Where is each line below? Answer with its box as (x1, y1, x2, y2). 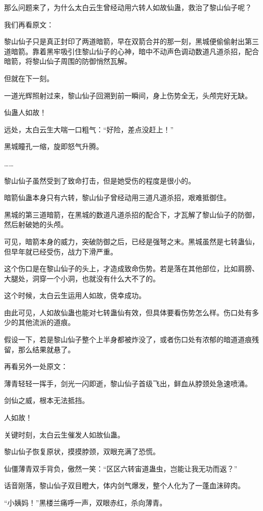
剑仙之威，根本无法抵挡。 (4, 395, 89, 406)
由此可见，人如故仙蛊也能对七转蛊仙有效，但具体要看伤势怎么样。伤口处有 (4, 307, 252, 317)
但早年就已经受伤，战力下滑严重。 (4, 246, 117, 257)
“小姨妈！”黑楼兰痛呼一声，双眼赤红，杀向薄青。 (4, 497, 167, 507)
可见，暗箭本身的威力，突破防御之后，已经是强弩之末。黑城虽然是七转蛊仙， (4, 236, 259, 246)
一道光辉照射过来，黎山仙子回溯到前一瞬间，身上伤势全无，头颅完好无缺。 (4, 90, 252, 100)
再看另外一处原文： (4, 361, 68, 372)
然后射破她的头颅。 (4, 219, 68, 230)
